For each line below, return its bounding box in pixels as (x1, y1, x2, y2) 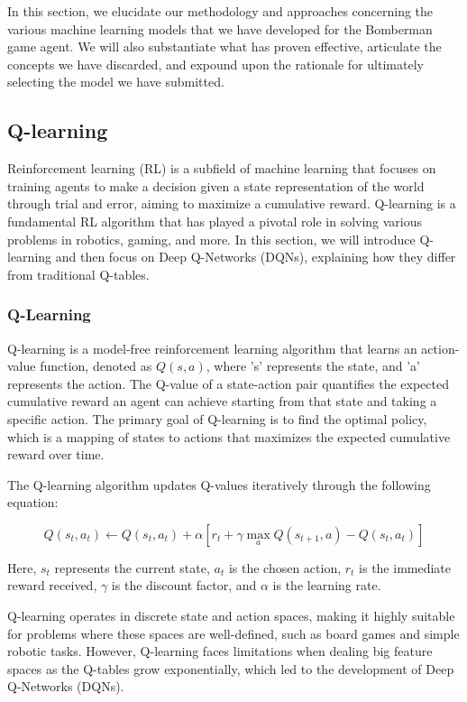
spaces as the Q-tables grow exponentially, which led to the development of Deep (7, 659, 454, 678)
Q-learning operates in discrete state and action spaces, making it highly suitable (7, 606, 455, 625)
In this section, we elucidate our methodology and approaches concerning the (7, 2, 434, 20)
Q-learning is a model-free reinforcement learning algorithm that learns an (7, 338, 417, 357)
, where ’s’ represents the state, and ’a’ (206, 356, 420, 375)
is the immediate (359, 558, 452, 577)
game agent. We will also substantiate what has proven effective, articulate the (7, 37, 442, 56)
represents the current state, (54, 558, 210, 577)
